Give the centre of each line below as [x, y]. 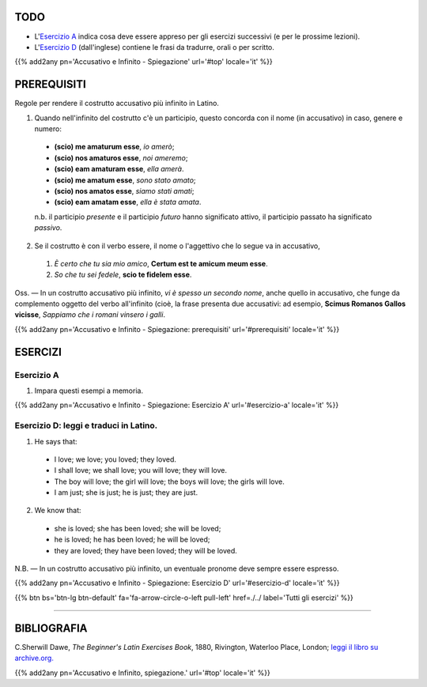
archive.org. [34, 658]
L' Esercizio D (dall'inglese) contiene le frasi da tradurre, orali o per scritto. [154, 47]
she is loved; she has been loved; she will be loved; [138, 528]
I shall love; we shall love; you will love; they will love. [140, 470]
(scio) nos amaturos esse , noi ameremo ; [121, 157]
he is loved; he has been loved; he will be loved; [132, 540]
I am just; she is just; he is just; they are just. [126, 493]
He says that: [56, 441]
